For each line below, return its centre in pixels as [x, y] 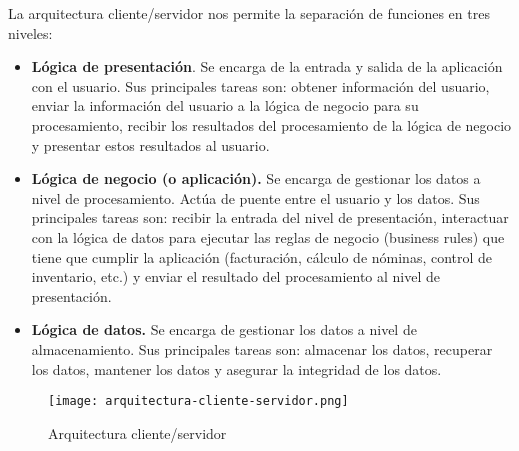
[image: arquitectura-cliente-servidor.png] [198, 401]
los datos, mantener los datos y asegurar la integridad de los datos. [236, 368]
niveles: [30, 32]
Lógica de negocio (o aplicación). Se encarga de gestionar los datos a [256, 178]
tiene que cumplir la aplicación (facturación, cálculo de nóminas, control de [262, 256]
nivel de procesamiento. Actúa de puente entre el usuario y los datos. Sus [255, 197]
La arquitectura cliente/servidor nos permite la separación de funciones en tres [249, 13]
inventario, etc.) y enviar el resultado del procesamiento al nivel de [236, 276]
